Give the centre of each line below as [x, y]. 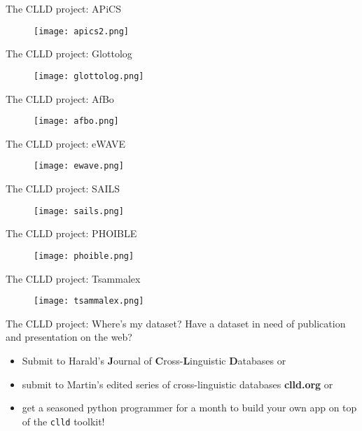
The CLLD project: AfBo [60, 98]
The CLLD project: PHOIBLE [71, 233]
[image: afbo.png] [76, 121]
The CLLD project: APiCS [63, 8]
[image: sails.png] [79, 211]
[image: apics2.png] [82, 31]
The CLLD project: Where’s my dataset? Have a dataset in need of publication [176, 323]
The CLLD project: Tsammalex [73, 278]
